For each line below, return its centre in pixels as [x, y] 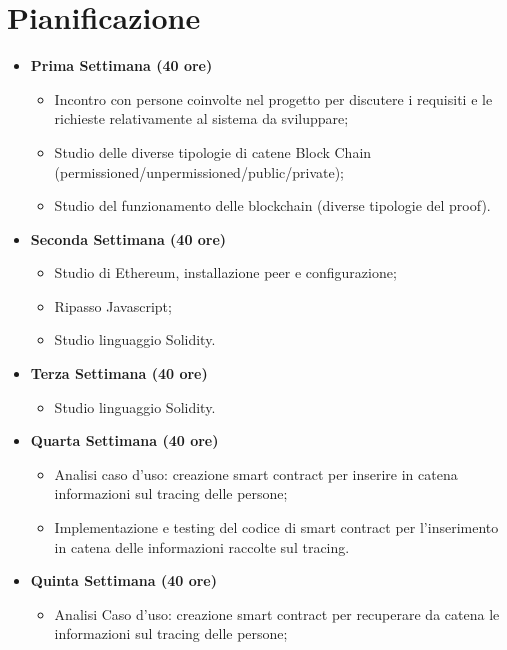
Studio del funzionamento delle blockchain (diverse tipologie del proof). [272, 205]
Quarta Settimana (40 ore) [124, 440]
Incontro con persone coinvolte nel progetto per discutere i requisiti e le [273, 98]
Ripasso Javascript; [113, 305]
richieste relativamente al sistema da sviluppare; [201, 118]
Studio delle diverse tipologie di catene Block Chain [213, 151]
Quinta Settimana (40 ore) [123, 580]
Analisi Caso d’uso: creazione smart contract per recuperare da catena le [277, 613]
